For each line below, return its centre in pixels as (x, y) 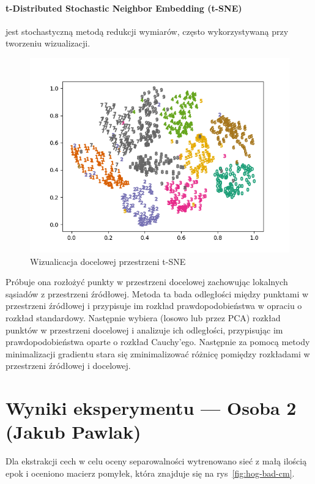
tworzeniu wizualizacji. (48, 43)
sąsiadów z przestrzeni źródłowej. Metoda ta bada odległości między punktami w (157, 293)
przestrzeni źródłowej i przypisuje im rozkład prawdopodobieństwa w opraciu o (154, 306)
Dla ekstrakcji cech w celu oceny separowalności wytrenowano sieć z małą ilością (156, 461)
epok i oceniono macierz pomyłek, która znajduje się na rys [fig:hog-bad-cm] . (150, 473)
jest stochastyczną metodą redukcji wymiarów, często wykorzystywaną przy (147, 31)
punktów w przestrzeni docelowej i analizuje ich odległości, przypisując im (144, 329)
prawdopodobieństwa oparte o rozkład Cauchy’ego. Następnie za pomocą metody (158, 342)
